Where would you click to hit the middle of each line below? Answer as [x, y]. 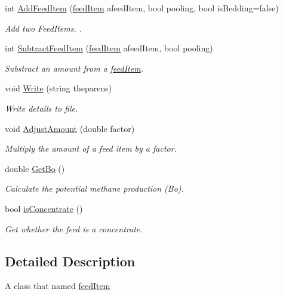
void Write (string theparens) [59, 88]
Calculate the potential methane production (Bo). [94, 188]
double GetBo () [35, 168]
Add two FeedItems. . [44, 28]
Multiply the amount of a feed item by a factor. [91, 148]
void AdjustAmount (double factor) [70, 128]
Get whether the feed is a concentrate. [74, 228]
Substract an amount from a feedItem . [74, 68]
